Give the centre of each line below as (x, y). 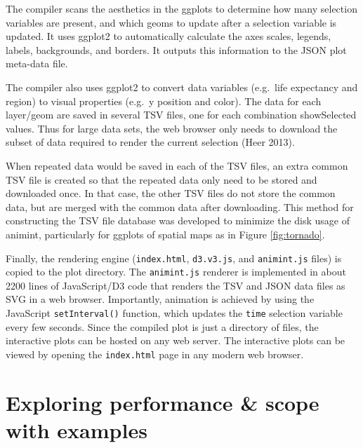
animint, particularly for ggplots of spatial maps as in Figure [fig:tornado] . (165, 234)
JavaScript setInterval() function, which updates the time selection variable (174, 313)
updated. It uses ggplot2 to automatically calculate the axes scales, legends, (169, 36)
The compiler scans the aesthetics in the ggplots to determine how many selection (181, 8)
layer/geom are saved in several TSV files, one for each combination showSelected (181, 115)
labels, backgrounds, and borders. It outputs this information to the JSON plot (176, 49)
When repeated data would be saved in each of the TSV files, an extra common (177, 165)
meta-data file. (37, 63)
